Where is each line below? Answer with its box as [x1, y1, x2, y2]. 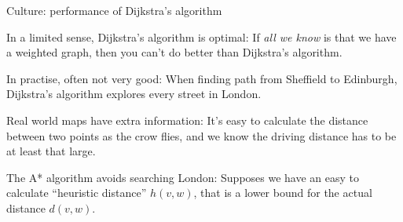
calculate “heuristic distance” [6, 184, 147, 201]
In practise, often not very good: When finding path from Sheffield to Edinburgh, [6, 70, 398, 86]
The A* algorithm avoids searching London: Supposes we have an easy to [6, 169, 360, 185]
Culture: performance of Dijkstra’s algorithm [6, 2, 222, 18]
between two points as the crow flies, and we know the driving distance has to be [6, 127, 397, 144]
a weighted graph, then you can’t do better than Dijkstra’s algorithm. [6, 44, 343, 60]
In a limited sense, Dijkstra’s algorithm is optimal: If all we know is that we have [6, 28, 397, 45]
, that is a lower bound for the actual [193, 184, 372, 201]
